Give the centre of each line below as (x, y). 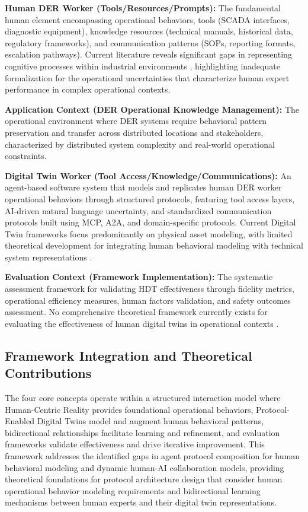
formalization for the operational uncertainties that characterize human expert (147, 77)
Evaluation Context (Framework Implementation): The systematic (139, 277)
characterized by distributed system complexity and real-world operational (140, 144)
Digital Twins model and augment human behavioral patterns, (150, 421)
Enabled (20, 421)
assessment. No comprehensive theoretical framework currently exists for (136, 312)
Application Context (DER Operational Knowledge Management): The (152, 109)
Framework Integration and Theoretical (129, 355)
